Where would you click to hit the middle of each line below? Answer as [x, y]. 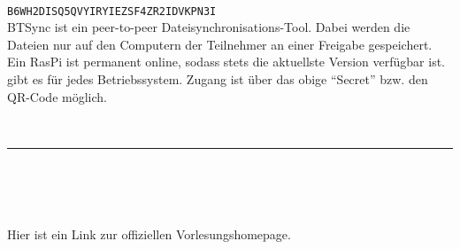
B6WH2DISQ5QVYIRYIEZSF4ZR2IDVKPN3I [112, 11]
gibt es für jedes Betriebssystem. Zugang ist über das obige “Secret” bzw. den [218, 79]
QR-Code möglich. [57, 96]
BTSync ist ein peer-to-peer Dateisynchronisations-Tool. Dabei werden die [209, 27]
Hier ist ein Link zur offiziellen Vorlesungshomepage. [149, 233]
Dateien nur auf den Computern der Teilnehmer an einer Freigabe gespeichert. [220, 44]
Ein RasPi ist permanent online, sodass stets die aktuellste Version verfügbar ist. [226, 62]
